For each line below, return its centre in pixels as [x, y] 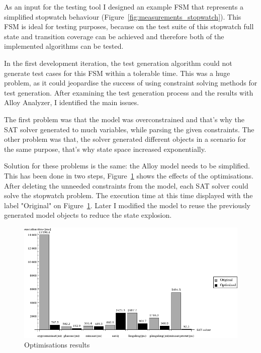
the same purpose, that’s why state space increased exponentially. [105, 149]
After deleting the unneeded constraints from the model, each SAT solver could [126, 185]
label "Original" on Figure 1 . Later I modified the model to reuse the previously [127, 205]
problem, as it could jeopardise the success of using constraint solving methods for [131, 83]
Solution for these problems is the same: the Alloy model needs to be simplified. [127, 166]
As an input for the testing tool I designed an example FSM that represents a [124, 7]
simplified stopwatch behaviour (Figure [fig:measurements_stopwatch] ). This [123, 16]
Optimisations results [57, 345]
